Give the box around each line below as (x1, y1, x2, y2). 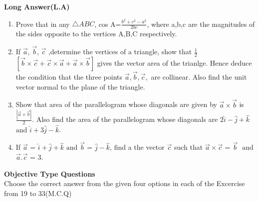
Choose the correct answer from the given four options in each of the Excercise (4, 178, 245, 189)
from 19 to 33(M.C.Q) (4, 188, 72, 198)
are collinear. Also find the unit (151, 72, 247, 82)
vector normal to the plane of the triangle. (15, 81, 145, 92)
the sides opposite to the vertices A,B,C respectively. (15, 28, 177, 39)
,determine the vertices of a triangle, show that (48, 46, 192, 57)
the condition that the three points (15, 72, 123, 82)
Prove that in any (15, 18, 70, 29)
